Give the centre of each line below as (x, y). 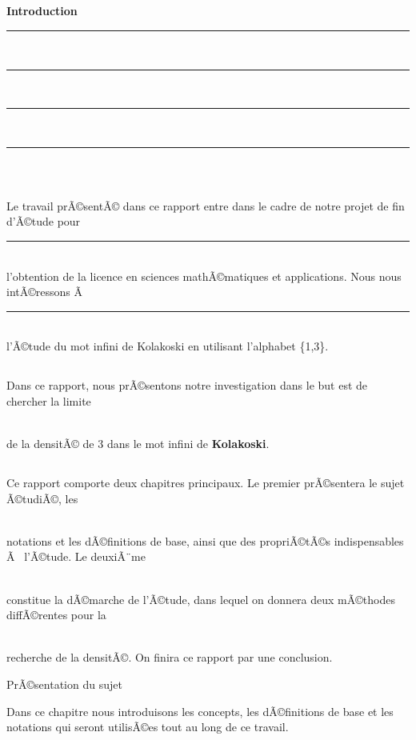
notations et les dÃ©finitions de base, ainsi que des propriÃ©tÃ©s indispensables (205, 540)
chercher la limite (49, 400)
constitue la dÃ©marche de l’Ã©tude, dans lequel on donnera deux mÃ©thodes (201, 599)
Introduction (42, 11)
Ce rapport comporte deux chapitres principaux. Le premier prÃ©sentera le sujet (206, 483)
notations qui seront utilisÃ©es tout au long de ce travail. (148, 727)
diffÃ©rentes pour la (56, 615)
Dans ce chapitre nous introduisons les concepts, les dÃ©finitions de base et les (200, 711)
